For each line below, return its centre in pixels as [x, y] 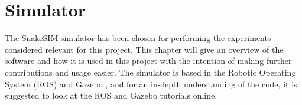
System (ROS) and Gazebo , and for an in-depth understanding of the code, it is [151, 84]
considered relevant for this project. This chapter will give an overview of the [144, 49]
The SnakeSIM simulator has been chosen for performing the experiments [138, 38]
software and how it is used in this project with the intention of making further [148, 61]
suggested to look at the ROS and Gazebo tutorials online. [111, 95]
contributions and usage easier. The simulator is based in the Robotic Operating [150, 72]
